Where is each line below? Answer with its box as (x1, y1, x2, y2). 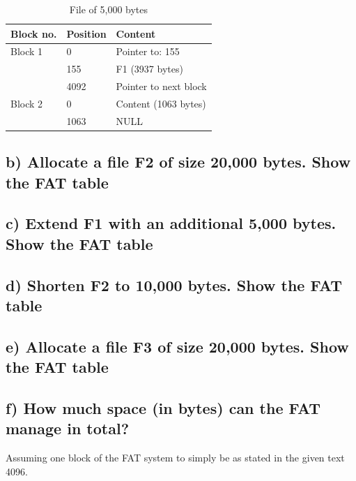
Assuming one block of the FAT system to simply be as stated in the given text (6, 450, 345, 465)
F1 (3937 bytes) (116, 61, 183, 76)
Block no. (10, 26, 57, 40)
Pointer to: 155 (116, 44, 180, 59)
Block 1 (10, 44, 43, 59)
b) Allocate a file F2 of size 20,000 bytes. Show (6, 151, 351, 172)
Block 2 (10, 96, 43, 110)
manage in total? (6, 417, 130, 439)
